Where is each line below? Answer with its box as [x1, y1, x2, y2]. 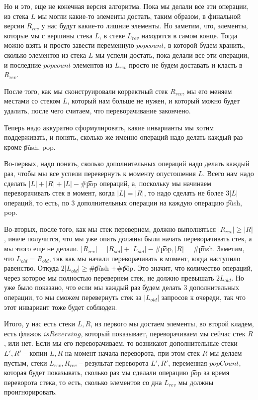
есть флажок [4, 328, 41, 338]
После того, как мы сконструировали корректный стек [4, 86, 168, 96]
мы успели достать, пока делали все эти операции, [95, 49, 249, 60]
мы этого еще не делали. [4, 243, 79, 254]
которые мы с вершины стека [4, 30, 92, 40]
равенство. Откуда [4, 263, 59, 273]
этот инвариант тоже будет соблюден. [4, 301, 117, 312]
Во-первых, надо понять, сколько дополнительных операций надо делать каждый [4, 158, 250, 169]
